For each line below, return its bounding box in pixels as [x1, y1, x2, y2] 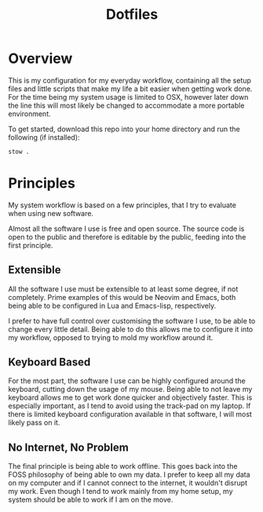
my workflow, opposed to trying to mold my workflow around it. [8, 332, 214, 342]
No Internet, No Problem [8, 441, 130, 454]
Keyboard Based [8, 355, 91, 368]
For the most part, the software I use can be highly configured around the [8, 376, 246, 386]
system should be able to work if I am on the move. [8, 495, 174, 504]
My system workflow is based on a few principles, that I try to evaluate [8, 200, 237, 210]
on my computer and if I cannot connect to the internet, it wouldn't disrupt [8, 478, 247, 488]
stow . [8, 148, 30, 155]
